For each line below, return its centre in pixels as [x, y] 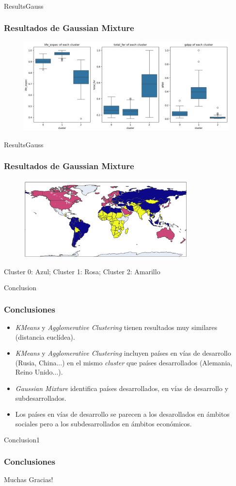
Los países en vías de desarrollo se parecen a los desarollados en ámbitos [122, 414]
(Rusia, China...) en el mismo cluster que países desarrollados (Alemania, [124, 362]
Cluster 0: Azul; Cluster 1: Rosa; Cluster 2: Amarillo [82, 271]
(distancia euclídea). [45, 337]
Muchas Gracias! [29, 479]
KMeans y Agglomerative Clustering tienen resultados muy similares [116, 327]
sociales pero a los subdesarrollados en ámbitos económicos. [103, 423]
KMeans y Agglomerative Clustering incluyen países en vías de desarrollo [123, 353]
